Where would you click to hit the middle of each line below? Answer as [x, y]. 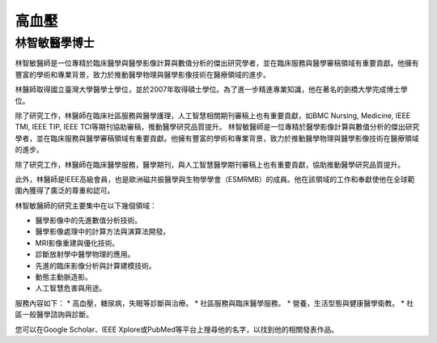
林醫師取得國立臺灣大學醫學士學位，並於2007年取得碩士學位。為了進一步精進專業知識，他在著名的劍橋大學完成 [201, 90]
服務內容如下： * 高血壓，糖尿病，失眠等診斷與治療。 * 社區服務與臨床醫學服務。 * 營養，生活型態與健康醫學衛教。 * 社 [214, 303]
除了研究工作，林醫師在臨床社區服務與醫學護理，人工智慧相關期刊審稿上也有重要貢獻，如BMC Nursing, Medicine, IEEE [213, 115]
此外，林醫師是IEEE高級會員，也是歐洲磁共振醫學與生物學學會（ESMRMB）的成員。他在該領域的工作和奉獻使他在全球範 [215, 179]
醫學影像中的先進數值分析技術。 [88, 220]
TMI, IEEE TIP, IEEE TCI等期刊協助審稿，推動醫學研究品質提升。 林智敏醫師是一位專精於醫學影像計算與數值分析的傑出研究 [217, 127]
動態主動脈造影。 [64, 277]
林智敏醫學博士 [55, 43]
